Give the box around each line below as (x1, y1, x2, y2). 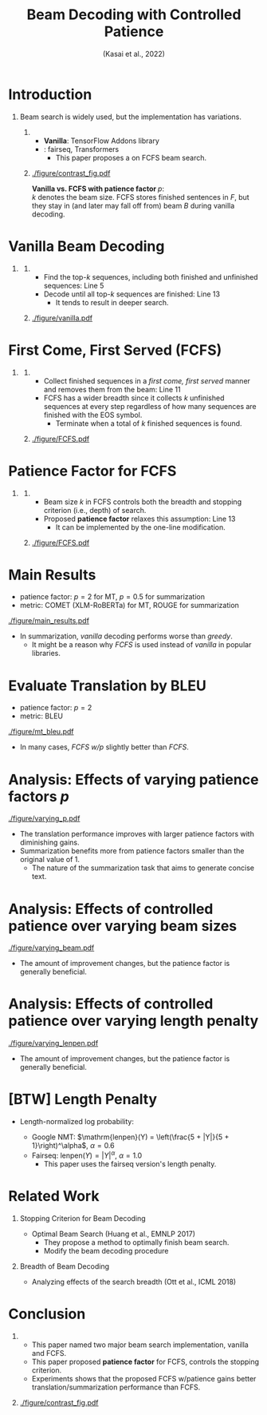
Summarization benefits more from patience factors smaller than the (19, 846, 245, 856)
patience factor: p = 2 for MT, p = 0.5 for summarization (19, 592, 206, 602)
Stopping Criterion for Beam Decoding (19, 1213, 146, 1223)
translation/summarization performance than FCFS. (31, 1382, 201, 1392)
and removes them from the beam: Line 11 (43, 384, 181, 394)
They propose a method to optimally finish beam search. (43, 1237, 230, 1247)
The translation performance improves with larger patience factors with (19, 829, 255, 839)
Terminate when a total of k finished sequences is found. (55, 418, 242, 428)
